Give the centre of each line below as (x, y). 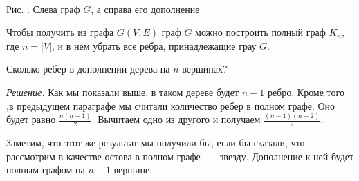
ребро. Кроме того (306, 92)
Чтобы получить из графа (60, 32)
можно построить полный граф (260, 32)
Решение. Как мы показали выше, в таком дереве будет (123, 92)
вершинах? (205, 69)
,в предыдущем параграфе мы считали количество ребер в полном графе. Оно (171, 105)
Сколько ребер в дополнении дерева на (88, 69)
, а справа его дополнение (145, 9)
